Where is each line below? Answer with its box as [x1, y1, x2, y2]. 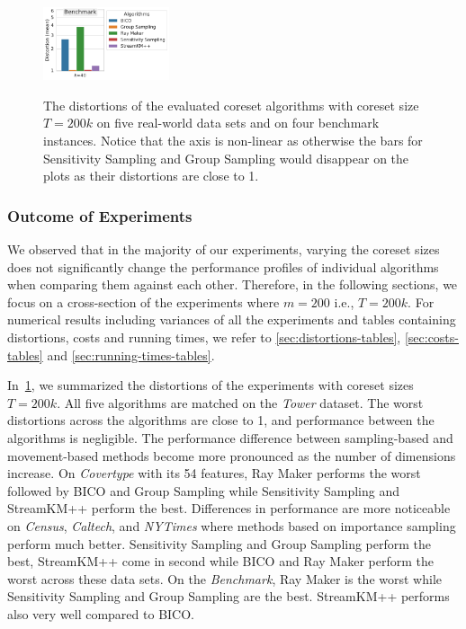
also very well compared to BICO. [7, 604, 194, 623]
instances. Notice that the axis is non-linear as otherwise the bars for [43, 131, 423, 150]
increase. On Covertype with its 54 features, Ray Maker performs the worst [7, 464, 421, 483]
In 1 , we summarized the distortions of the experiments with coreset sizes [7, 376, 414, 394]
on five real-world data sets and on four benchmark [96, 113, 380, 132]
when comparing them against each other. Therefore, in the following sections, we [7, 275, 458, 294]
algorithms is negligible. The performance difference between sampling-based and [7, 428, 453, 447]
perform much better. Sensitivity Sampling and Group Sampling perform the [7, 534, 432, 553]
